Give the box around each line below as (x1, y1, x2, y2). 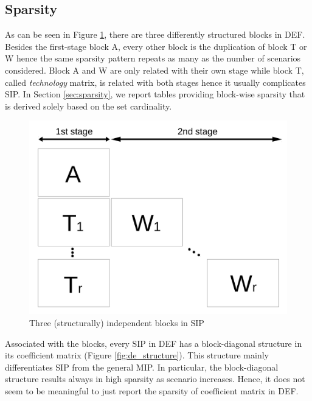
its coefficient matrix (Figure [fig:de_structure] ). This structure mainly (5, 349, 269, 361)
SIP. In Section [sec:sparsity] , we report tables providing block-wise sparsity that (5, 88, 305, 100)
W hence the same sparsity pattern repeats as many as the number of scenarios (5, 52, 301, 65)
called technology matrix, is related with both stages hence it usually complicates (5, 75, 306, 88)
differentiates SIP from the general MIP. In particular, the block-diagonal (5, 360, 279, 373)
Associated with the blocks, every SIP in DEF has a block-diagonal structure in (5, 336, 302, 349)
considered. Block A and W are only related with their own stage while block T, (5, 63, 304, 76)
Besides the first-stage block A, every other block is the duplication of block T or (5, 40, 307, 52)
